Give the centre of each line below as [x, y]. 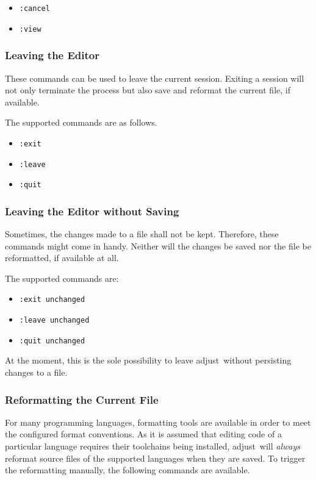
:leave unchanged [54, 321]
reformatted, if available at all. [62, 258]
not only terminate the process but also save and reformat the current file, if [148, 90]
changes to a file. [36, 372]
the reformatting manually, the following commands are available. [127, 470]
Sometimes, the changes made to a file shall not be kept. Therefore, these [142, 234]
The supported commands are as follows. [81, 122]
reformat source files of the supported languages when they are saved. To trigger [155, 458]
